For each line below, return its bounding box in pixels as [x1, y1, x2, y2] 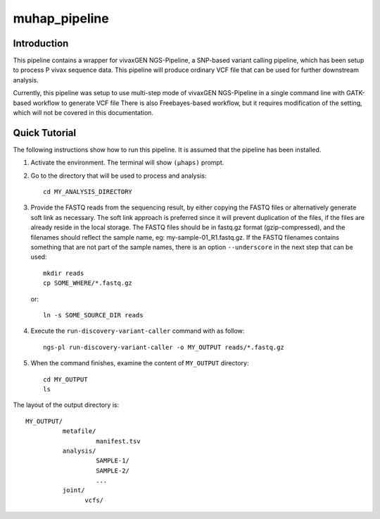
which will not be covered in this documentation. [13, 109, 154, 117]
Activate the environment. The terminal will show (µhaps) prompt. [30, 159, 224, 167]
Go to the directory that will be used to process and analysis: [30, 171, 207, 180]
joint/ [62, 487, 85, 494]
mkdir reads [43, 269, 84, 277]
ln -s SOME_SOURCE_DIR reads [43, 311, 144, 319]
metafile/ [62, 427, 96, 435]
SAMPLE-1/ [96, 457, 130, 465]
